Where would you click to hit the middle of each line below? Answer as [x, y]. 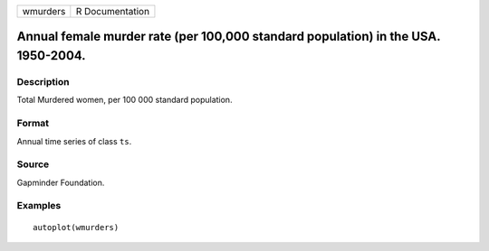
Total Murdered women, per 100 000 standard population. [125, 100]
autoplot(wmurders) [76, 227]
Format [33, 124]
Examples [39, 206]
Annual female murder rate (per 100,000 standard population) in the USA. [229, 37]
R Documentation [112, 11]
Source [33, 164]
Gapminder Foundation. [61, 182]
